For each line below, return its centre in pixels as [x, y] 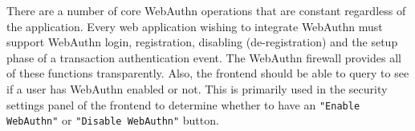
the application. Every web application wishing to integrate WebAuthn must [195, 26]
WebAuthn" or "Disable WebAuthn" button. [113, 120]
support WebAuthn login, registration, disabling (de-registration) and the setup [202, 42]
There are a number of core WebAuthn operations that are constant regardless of [206, 10]
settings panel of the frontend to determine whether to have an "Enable [183, 104]
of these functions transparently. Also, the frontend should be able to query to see [208, 73]
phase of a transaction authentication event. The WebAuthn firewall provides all [204, 57]
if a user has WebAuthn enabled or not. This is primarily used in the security [197, 88]
